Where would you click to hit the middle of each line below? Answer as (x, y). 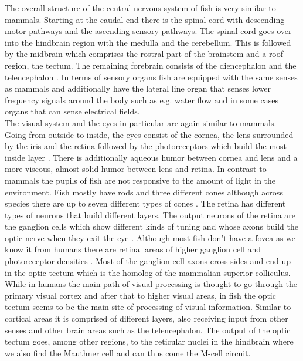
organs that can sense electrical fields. (72, 111)
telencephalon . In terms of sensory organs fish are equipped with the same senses (151, 77)
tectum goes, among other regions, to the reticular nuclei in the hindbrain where (149, 341)
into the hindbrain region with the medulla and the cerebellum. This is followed (148, 42)
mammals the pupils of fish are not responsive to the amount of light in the (140, 180)
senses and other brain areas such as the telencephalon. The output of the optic (148, 330)
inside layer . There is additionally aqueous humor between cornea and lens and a (151, 157)
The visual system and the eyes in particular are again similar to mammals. (141, 122)
